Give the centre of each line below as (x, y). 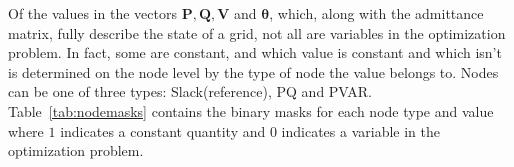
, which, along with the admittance (376, 13)
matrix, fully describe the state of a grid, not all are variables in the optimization (257, 32)
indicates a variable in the (360, 130)
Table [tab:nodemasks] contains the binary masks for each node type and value (251, 110)
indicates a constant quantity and (163, 130)
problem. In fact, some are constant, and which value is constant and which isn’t (255, 52)
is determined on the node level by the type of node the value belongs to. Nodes (253, 71)
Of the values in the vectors (92, 13)
